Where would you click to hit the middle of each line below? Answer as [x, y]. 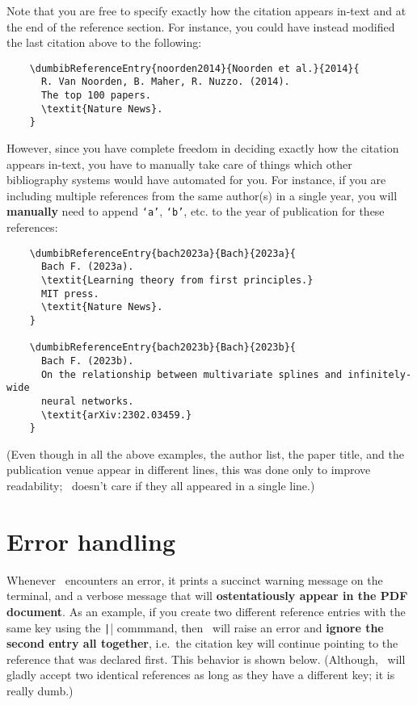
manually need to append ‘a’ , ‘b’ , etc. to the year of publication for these [196, 211]
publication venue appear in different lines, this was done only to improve [189, 470]
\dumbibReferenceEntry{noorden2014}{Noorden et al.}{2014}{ [194, 68]
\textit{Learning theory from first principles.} [177, 280]
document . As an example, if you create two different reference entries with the [206, 611]
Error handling [91, 541]
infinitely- [380, 374]
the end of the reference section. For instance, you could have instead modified [201, 26]
